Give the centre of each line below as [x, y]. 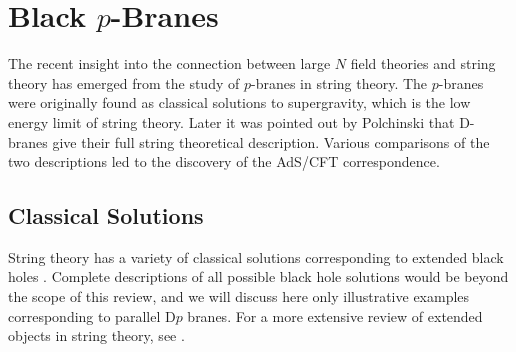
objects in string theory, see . [96, 335]
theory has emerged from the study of [124, 82]
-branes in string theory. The [339, 82]
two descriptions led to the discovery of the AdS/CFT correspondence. [224, 161]
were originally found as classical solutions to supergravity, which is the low [239, 102]
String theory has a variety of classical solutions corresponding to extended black [256, 256]
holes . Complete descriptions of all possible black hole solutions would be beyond [258, 276]
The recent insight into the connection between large [169, 63]
